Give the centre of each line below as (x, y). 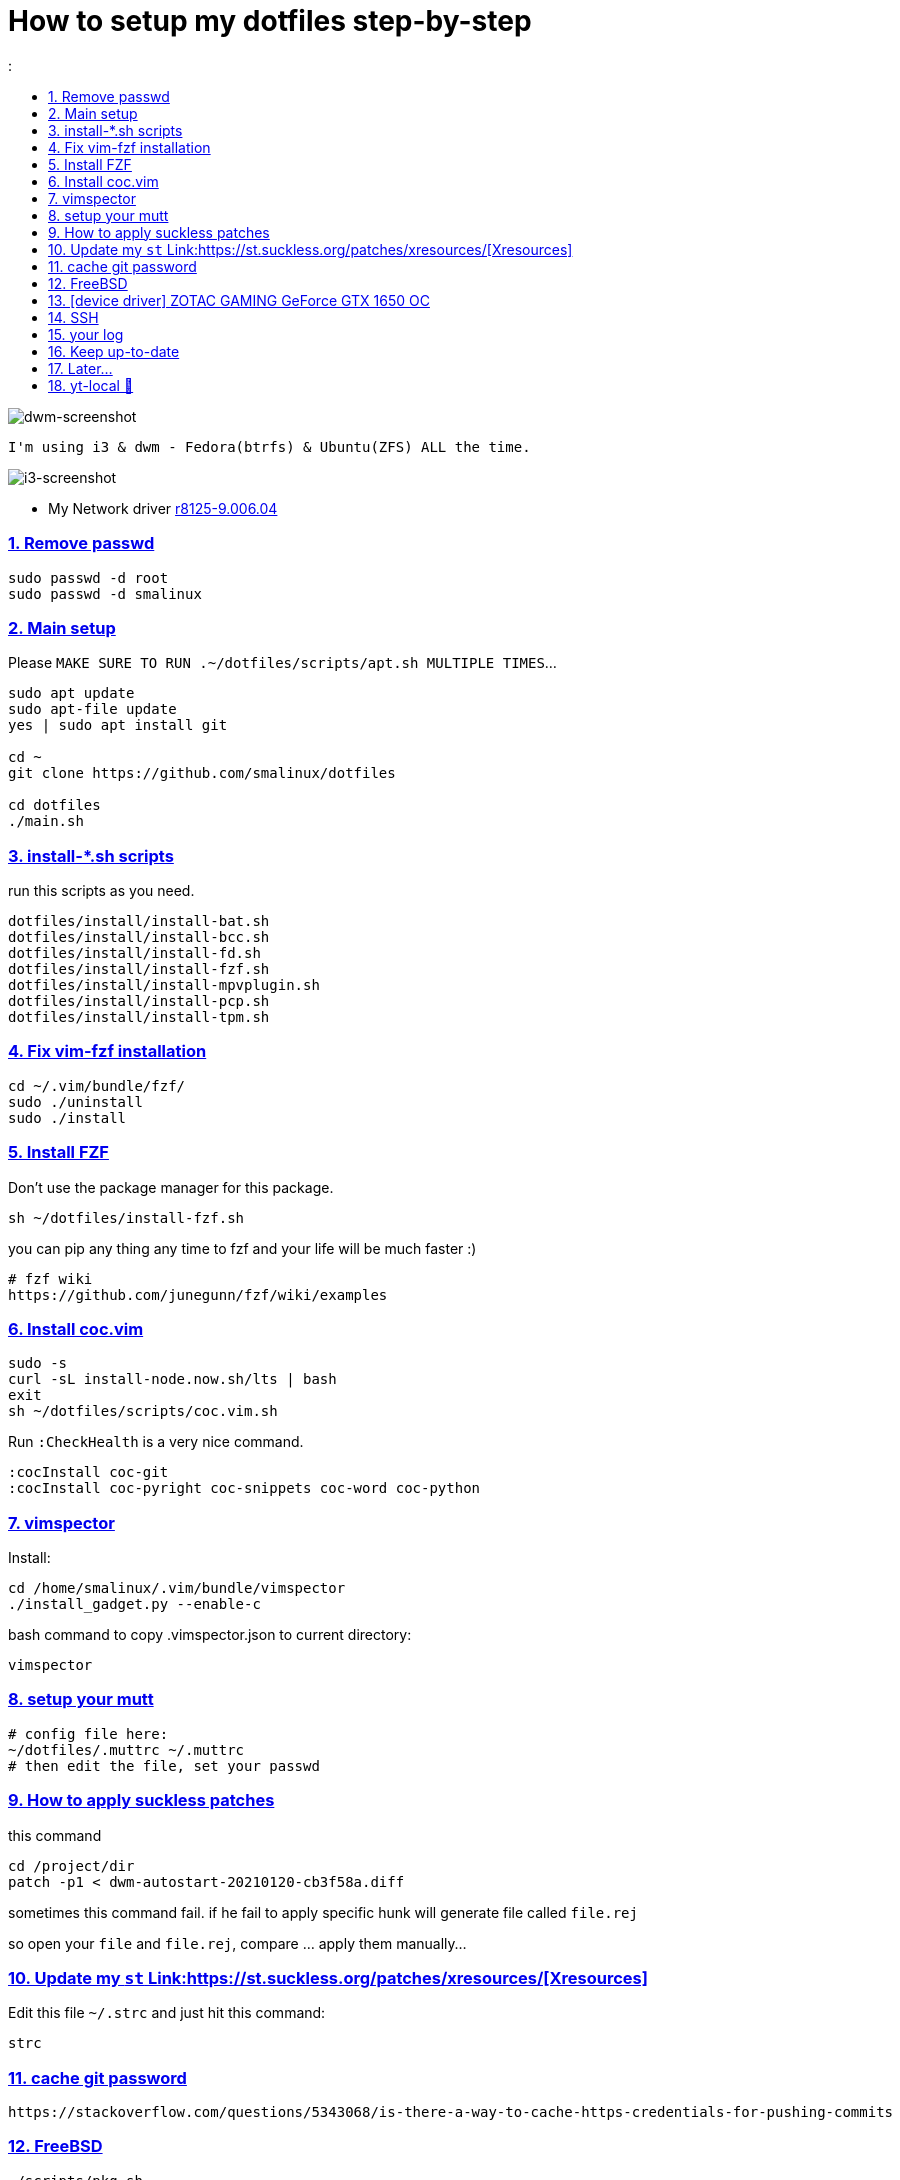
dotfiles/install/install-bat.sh (139, 921)
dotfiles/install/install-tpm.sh (139, 1017)
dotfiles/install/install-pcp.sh (139, 1001)
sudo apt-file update (92, 709)
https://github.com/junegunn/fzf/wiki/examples (198, 1294)
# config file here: (88, 1733)
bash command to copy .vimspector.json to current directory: (210, 1634)
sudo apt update (71, 693)
